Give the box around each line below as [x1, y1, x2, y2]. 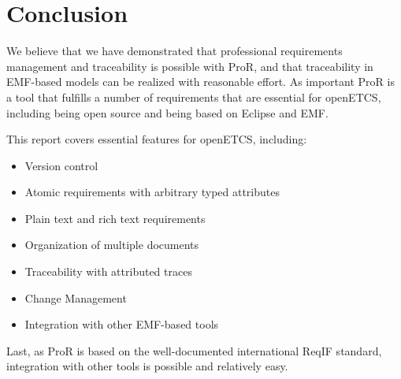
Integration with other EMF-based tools [24, 316, 219, 333]
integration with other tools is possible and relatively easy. [6, 358, 288, 374]
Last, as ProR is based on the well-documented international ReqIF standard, [6, 342, 382, 359]
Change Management [24, 289, 127, 306]
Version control [24, 157, 98, 173]
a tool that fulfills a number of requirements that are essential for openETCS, [6, 88, 381, 105]
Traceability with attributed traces [24, 263, 192, 280]
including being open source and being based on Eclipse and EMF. [6, 104, 329, 121]
